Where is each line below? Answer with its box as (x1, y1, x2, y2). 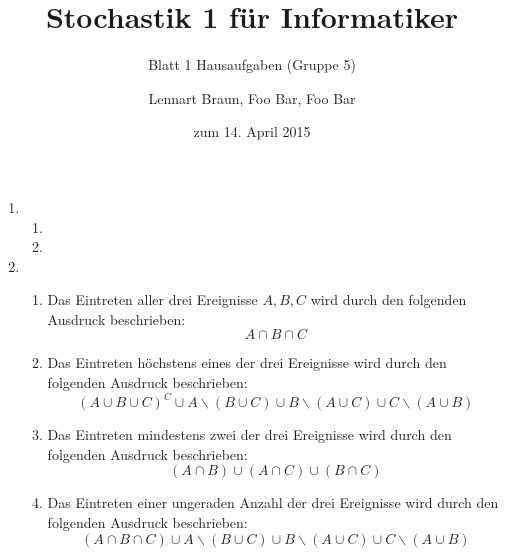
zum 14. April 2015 (193, 121, 311, 142)
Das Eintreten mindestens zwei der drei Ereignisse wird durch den (47, 424, 452, 445)
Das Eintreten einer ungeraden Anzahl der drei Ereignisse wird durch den (47, 492, 499, 513)
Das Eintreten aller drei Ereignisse (47, 289, 258, 310)
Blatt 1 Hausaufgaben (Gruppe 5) (148, 54, 356, 75)
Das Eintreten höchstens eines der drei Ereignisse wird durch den (47, 352, 447, 373)
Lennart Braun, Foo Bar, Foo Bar (148, 87, 356, 108)
